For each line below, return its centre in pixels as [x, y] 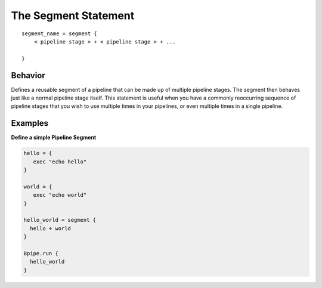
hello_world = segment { [60, 220]
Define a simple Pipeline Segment [54, 138]
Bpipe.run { [41, 253]
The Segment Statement [73, 16]
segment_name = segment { [60, 33]
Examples [30, 123]
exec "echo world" [60, 195]
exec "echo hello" [60, 162]
